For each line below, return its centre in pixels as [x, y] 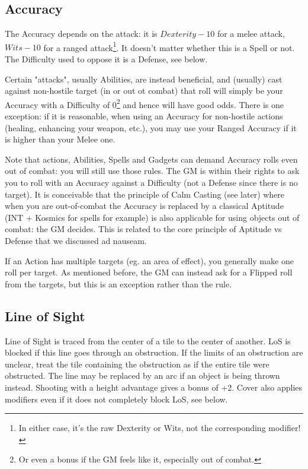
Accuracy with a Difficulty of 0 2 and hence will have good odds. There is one [144, 103]
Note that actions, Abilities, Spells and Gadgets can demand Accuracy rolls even [151, 159]
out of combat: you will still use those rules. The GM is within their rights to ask [152, 171]
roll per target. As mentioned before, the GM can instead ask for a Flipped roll [149, 272]
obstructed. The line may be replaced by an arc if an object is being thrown [142, 375]
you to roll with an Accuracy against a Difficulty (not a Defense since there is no [151, 183]
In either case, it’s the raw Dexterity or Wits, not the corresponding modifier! [160, 428]
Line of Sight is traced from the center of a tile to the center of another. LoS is [148, 340]
